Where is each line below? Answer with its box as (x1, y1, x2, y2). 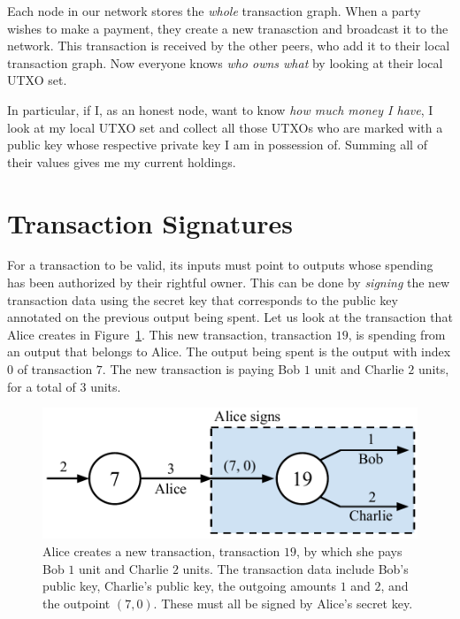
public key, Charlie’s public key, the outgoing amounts (42, 577, 336, 595)
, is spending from (348, 325, 446, 343)
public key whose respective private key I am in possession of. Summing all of (7, 135, 427, 154)
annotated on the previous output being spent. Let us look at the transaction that (7, 308, 453, 326)
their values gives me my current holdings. (7, 152, 236, 171)
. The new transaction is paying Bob (102, 360, 301, 378)
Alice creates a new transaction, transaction (42, 541, 280, 560)
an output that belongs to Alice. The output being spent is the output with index (7, 342, 451, 361)
